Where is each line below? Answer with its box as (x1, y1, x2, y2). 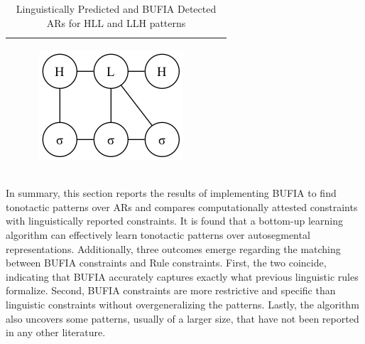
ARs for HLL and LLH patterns (46, 15, 186, 30)
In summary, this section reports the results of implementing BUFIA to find (6, 186, 337, 200)
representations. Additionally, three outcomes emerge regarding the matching (6, 241, 341, 256)
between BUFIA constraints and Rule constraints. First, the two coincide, (6, 255, 327, 270)
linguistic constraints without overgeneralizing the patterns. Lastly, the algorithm (6, 297, 359, 312)
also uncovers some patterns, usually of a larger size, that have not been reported (6, 311, 359, 326)
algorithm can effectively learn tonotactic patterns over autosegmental (6, 227, 310, 242)
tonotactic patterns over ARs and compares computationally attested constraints (6, 199, 358, 214)
